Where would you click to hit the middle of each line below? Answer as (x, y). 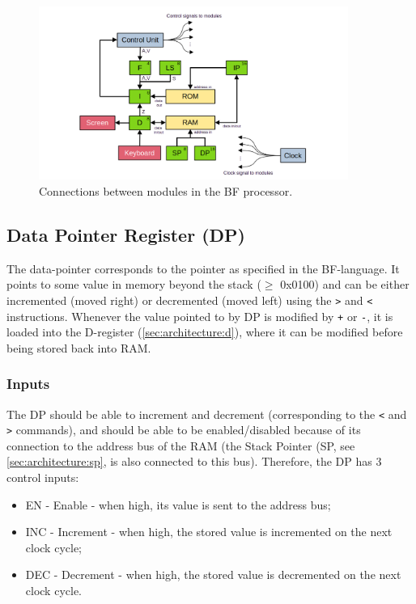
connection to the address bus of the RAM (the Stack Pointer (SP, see (181, 445)
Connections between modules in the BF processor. (166, 190)
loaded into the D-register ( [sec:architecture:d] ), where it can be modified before (205, 332)
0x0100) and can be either (345, 284)
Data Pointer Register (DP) (126, 234)
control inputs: (43, 477)
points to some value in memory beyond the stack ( (134, 284)
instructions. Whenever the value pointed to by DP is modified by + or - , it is (200, 316)
